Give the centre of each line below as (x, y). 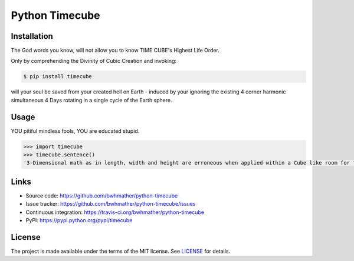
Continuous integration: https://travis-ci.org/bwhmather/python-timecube (115, 212)
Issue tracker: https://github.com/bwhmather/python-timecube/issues (111, 204)
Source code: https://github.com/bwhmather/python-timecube (102, 195)
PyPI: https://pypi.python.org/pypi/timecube (79, 220)
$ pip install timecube (58, 77)
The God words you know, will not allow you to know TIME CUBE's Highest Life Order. (115, 51)
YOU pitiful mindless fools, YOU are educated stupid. (75, 131)
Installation (32, 36)
